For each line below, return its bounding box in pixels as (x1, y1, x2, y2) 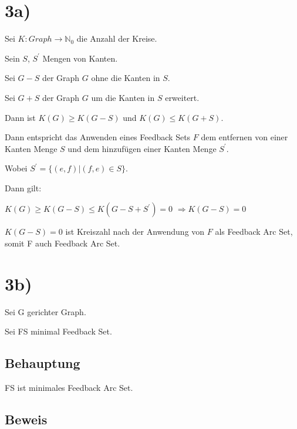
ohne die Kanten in (91, 72, 160, 84)
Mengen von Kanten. (42, 52, 118, 64)
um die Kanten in (91, 91, 155, 103)
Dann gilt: (5, 181, 42, 194)
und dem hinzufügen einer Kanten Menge (67, 142, 217, 154)
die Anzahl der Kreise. (76, 32, 157, 45)
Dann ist (5, 111, 36, 123)
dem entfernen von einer (201, 131, 288, 143)
